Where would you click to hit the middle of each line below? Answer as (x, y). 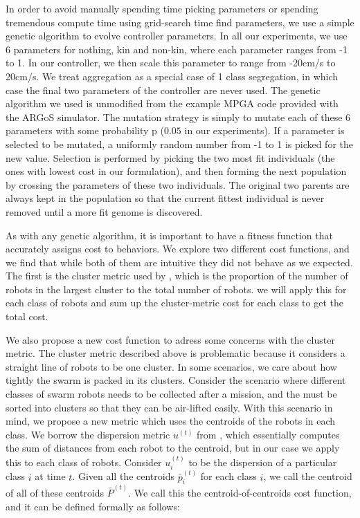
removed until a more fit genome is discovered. (104, 211)
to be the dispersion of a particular (263, 462)
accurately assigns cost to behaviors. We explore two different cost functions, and (178, 249)
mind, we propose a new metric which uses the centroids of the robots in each (171, 421)
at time (50, 476)
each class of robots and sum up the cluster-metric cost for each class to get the (174, 303)
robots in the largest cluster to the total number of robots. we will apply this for (176, 289)
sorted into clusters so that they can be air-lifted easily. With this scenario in (169, 407)
